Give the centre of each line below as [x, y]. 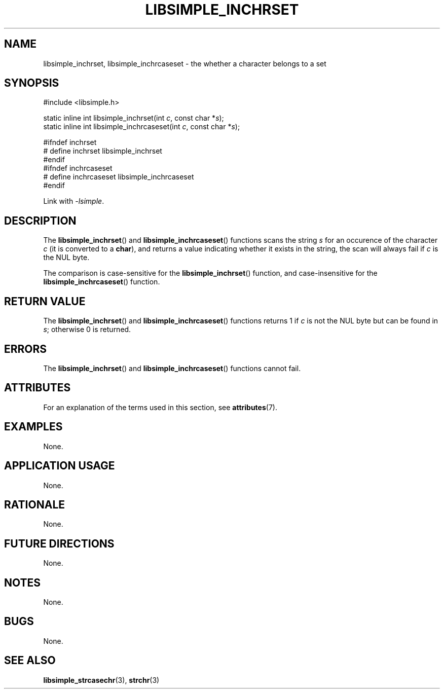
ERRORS [26, 349]
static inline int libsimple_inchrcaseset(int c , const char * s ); [142, 127]
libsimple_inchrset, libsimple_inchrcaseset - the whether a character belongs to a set [185, 63]
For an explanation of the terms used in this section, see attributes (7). [160, 407]
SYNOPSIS [32, 83]
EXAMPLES [33, 427]
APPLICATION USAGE [60, 466]
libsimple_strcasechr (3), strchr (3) [101, 680]
